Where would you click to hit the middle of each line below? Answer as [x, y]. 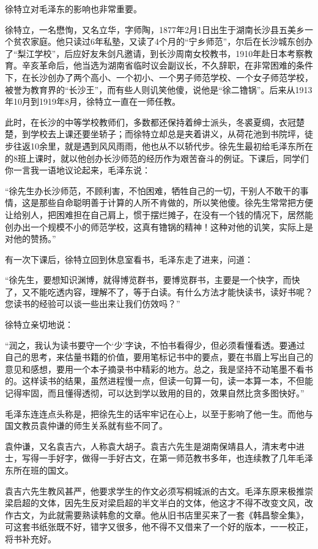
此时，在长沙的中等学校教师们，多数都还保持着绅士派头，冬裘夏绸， [142, 122]
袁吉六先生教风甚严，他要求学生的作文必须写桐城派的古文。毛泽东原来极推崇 [159, 490]
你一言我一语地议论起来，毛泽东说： [78, 170]
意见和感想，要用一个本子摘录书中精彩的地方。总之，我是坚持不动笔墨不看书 [159, 369]
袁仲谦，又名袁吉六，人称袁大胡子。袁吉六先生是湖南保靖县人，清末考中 [150, 446]
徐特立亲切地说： [39, 324]
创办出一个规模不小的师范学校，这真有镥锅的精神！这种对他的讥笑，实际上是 [159, 226]
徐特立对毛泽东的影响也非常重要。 [73, 9]
